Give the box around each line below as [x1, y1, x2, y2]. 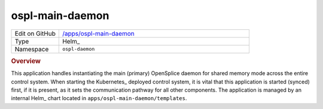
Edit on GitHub [14, 29, 56, 38]
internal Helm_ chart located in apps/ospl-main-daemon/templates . [11, 95, 187, 102]
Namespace [14, 45, 49, 53]
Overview [11, 57, 41, 65]
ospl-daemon [62, 46, 95, 52]
